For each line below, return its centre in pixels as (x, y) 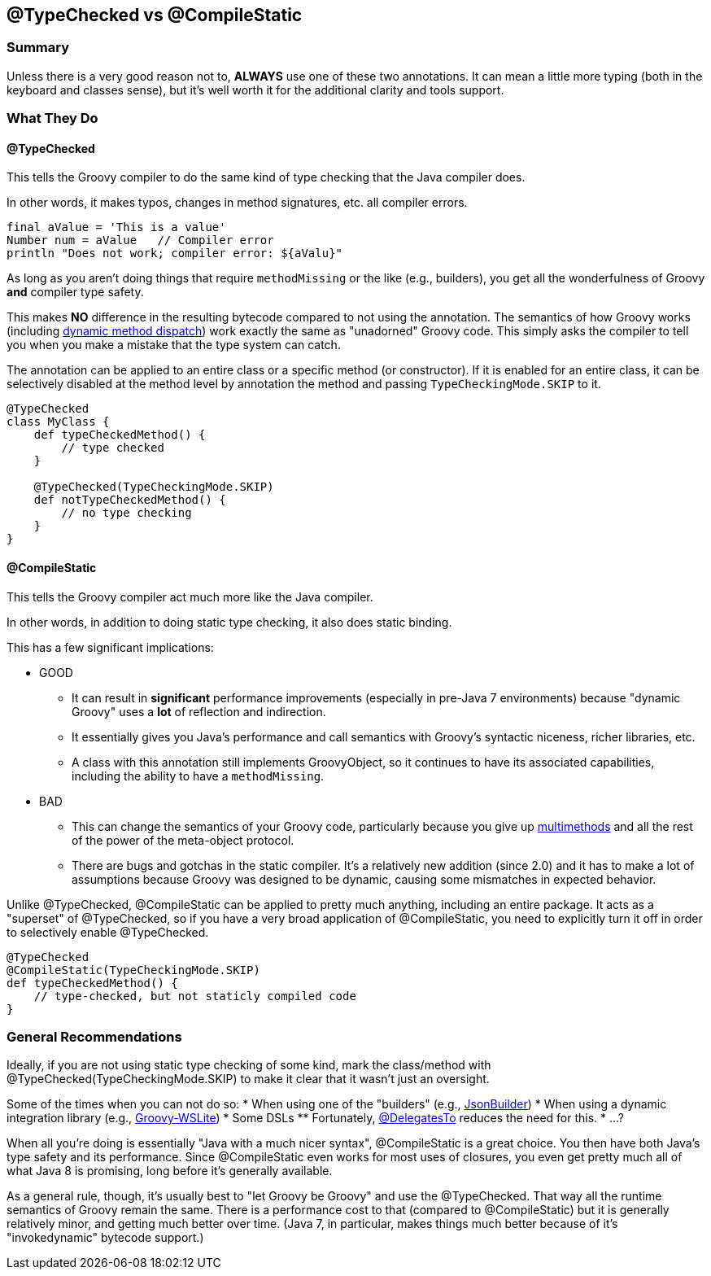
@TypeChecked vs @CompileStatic (155, 15)
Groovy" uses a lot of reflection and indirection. (199, 711)
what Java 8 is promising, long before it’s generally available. (170, 1171)
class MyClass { (58, 422)
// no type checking (126, 513)
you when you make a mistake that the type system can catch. (174, 345)
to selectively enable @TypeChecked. (108, 932)
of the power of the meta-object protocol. (183, 840)
